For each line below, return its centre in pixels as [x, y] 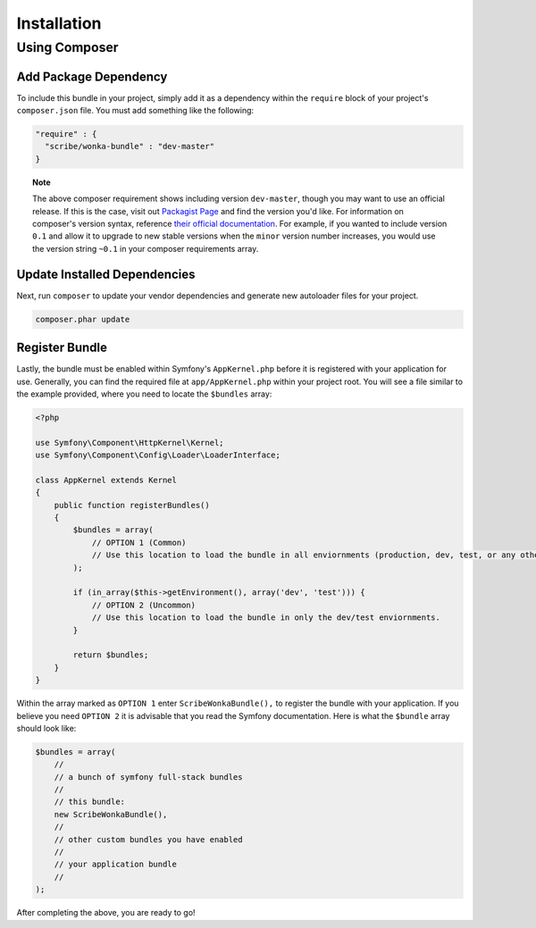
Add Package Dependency [92, 76]
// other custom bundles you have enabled [148, 839]
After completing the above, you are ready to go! [106, 913]
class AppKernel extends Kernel [106, 480]
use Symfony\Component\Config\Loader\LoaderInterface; [158, 455]
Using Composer [67, 47]
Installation [59, 23]
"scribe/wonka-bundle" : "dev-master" [130, 146]
